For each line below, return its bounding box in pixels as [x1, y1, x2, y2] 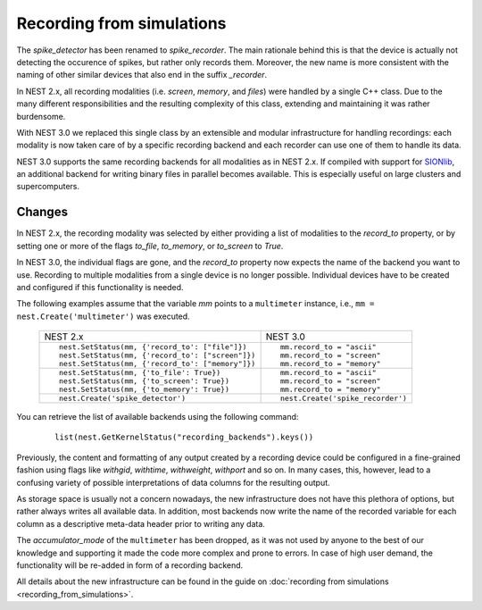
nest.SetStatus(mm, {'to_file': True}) [58, 368, 221, 378]
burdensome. [16, 111, 66, 121]
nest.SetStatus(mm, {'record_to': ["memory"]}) [58, 359, 256, 369]
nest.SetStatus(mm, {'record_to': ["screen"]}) [58, 351, 256, 361]
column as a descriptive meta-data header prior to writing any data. [16, 518, 265, 529]
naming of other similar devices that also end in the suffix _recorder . [16, 70, 268, 80]
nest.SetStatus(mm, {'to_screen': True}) [58, 376, 229, 386]
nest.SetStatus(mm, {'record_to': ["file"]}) [58, 342, 247, 352]
